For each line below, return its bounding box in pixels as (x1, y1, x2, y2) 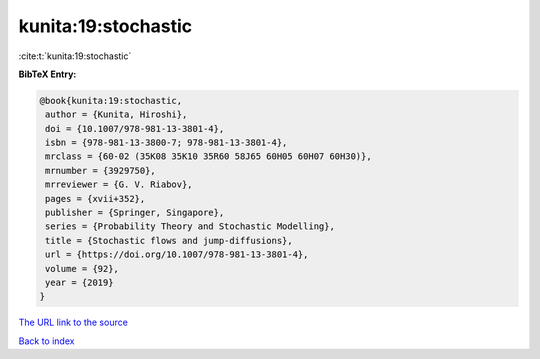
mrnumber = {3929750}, (45, 165, 157, 176)
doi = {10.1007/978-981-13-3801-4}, (45, 123, 225, 134)
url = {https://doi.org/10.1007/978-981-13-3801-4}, (45, 249, 309, 260)
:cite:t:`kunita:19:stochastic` (18, 50, 132, 62)
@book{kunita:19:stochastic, (39, 95, 183, 106)
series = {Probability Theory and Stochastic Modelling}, (45, 221, 335, 232)
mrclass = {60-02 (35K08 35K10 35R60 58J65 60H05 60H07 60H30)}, (45, 151, 372, 162)
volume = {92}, (45, 263, 120, 274)
